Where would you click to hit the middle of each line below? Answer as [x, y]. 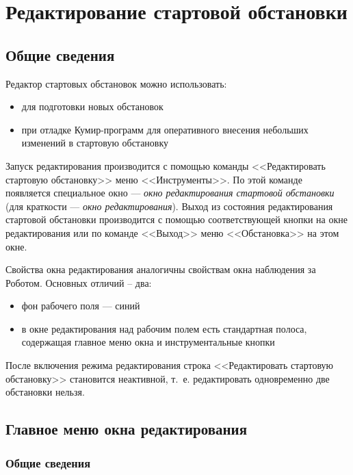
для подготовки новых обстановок [92, 106]
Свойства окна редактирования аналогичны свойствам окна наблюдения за [161, 269]
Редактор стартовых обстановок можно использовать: [116, 83]
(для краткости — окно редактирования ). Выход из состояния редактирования [169, 206]
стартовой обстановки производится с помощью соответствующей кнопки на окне [176, 219]
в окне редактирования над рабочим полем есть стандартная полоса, [164, 328]
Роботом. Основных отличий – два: [79, 282]
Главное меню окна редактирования [127, 429]
